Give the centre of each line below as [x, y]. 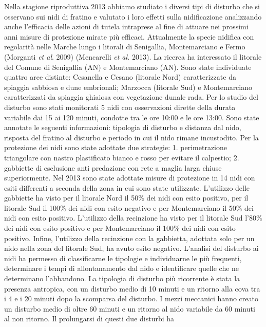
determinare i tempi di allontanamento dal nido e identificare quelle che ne [122, 268]
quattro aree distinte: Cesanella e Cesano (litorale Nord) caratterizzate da [120, 77]
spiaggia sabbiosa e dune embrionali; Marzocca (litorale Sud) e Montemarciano [128, 87]
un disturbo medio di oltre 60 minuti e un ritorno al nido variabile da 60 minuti [130, 308]
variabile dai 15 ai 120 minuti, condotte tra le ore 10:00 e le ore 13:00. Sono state [132, 117]
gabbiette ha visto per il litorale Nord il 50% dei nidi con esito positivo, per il [126, 198]
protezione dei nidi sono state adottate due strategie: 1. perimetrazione [116, 147]
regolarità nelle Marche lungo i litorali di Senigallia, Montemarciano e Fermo [125, 47]
